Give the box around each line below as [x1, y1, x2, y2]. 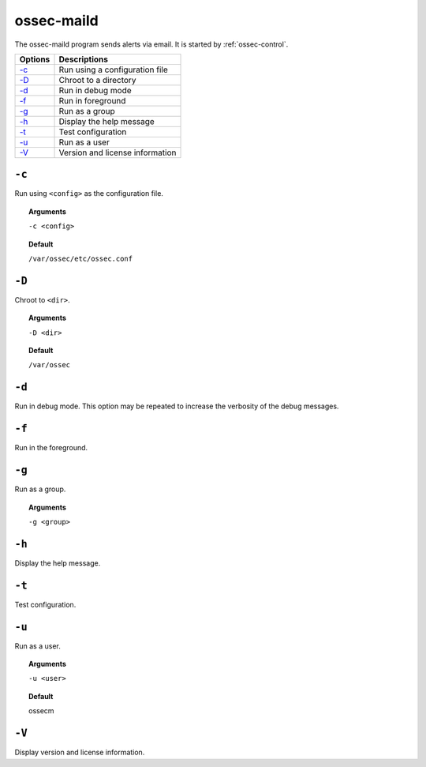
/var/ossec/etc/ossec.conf [28, 254, 133, 264]
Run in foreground [58, 95, 126, 106]
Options [19, 54, 50, 65]
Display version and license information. [14, 747, 145, 758]
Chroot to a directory [58, 74, 136, 85]
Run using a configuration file [58, 64, 169, 75]
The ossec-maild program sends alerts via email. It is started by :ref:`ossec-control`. [14, 39, 289, 49]
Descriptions [58, 54, 108, 65]
